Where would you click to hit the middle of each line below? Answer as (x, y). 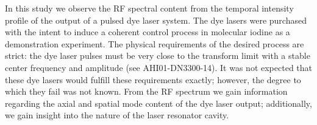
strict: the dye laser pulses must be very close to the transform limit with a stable (158, 56)
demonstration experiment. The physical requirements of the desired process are (155, 43)
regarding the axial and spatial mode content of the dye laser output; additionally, (158, 103)
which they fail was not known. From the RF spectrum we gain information (146, 91)
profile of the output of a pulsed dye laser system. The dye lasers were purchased (156, 20)
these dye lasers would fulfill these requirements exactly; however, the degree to (153, 79)
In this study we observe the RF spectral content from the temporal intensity (149, 8)
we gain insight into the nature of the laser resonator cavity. (117, 115)
